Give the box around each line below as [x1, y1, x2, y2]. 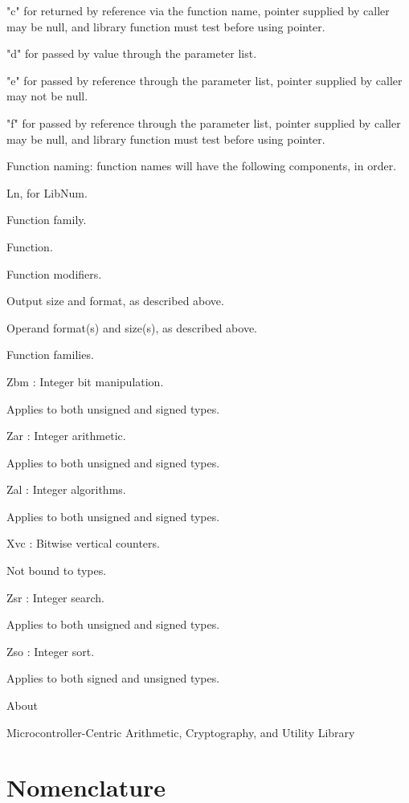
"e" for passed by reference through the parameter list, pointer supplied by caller [6, 71, 403, 88]
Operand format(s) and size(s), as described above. [6, 319, 258, 336]
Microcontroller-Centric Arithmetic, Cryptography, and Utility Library [6, 724, 355, 740]
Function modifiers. [6, 265, 102, 282]
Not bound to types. [6, 562, 107, 579]
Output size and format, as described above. [6, 292, 224, 309]
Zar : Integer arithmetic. [6, 427, 126, 444]
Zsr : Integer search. [6, 589, 104, 605]
